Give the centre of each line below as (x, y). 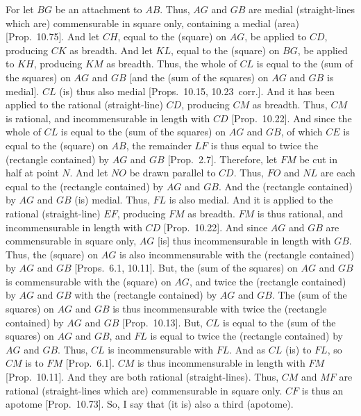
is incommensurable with (161, 349)
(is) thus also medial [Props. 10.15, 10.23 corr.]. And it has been (197, 91)
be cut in (319, 159)
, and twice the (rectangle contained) (268, 281)
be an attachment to (99, 9)
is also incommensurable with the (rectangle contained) (237, 254)
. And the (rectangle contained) (285, 186)
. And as (247, 349)
